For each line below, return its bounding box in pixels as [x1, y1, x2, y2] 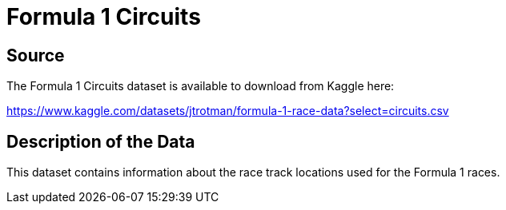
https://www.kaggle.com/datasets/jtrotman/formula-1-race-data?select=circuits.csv [6, 104, 449, 118]
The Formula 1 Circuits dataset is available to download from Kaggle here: [6, 79, 395, 93]
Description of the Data [6, 131, 195, 152]
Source [6, 45, 65, 65]
